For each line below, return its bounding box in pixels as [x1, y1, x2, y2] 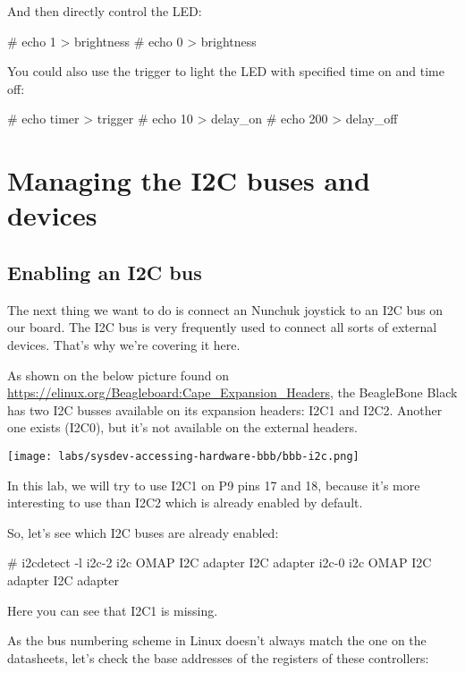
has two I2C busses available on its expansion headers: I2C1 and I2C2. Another [7, 400, 443, 419]
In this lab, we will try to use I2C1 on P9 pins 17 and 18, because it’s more [7, 475, 420, 494]
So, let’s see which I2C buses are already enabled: [7, 523, 279, 541]
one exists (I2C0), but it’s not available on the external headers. [7, 418, 358, 437]
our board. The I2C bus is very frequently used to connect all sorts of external [7, 318, 437, 336]
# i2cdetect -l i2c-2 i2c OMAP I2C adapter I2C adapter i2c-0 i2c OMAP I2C [7, 553, 432, 572]
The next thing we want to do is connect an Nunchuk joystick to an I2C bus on [7, 300, 444, 319]
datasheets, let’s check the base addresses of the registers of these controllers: [7, 648, 429, 667]
